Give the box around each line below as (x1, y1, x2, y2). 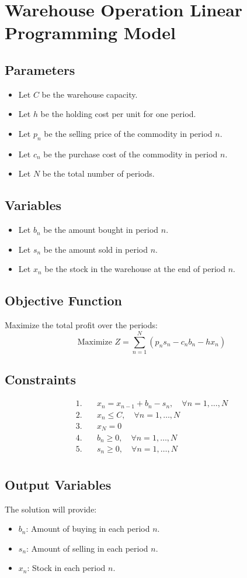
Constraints (5, 370, 76, 388)
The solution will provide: (5, 503, 97, 515)
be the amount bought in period (43, 223, 159, 236)
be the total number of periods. (42, 167, 155, 180)
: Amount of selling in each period (26, 542, 148, 554)
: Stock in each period (27, 562, 106, 574)
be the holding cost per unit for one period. (40, 108, 196, 120)
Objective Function (5, 291, 123, 309)
